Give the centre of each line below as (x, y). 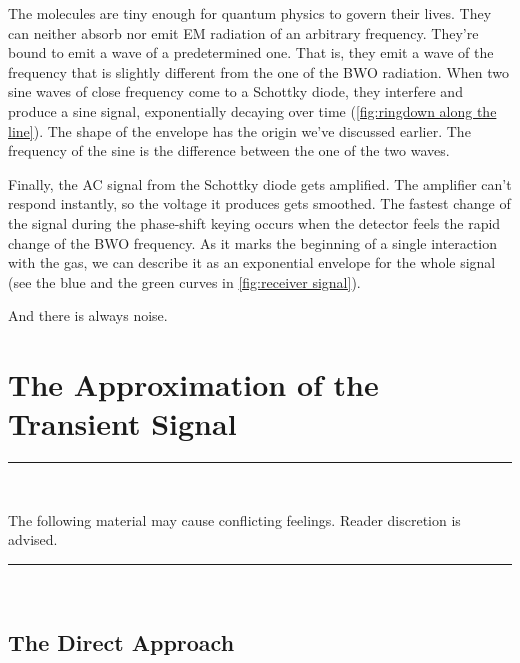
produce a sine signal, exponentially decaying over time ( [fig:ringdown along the (252, 110)
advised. (33, 539)
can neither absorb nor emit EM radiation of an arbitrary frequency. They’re (243, 32)
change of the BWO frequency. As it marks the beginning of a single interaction (252, 242)
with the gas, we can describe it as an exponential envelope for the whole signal (252, 262)
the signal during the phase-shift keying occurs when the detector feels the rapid (254, 222)
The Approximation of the (193, 384)
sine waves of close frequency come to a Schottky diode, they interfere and (235, 91)
